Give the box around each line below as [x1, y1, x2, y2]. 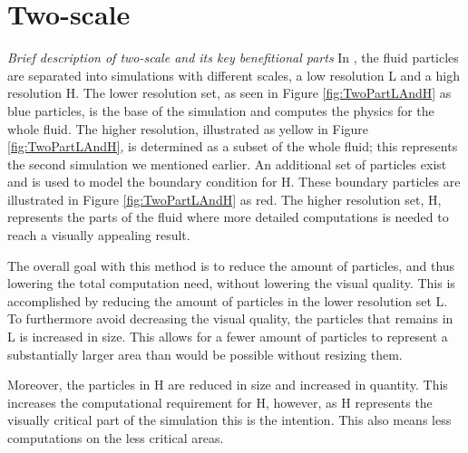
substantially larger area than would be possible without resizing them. [7, 344, 403, 363]
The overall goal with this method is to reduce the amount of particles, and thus [7, 255, 455, 275]
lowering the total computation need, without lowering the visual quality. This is [7, 274, 455, 293]
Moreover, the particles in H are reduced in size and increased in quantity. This [7, 375, 448, 394]
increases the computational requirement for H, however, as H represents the [7, 392, 433, 411]
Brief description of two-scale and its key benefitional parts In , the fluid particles [7, 48, 459, 67]
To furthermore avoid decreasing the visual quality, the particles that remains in [7, 309, 453, 328]
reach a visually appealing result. [7, 226, 190, 245]
